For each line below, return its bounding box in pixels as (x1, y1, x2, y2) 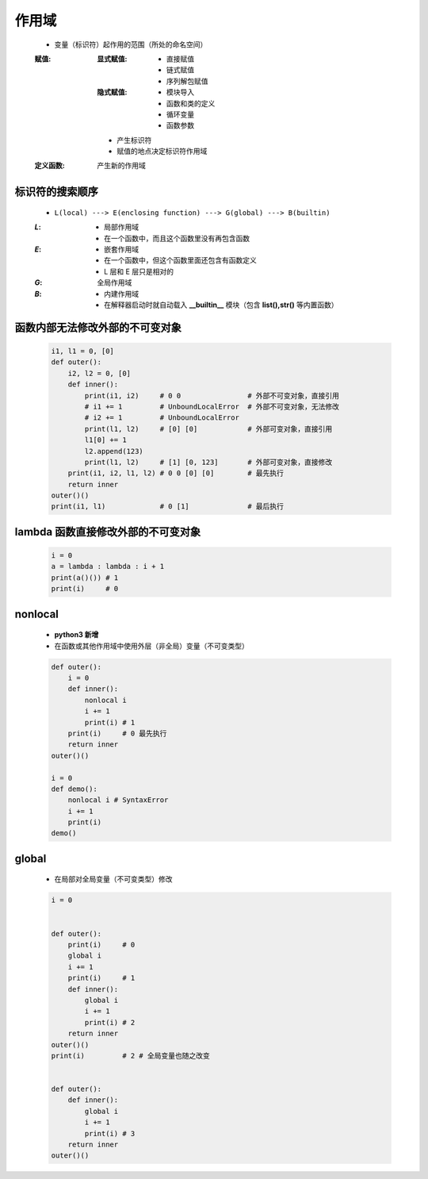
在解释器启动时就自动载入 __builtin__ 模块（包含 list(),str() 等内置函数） (104, 300, 338, 309)
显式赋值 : (97, 54, 128, 63)
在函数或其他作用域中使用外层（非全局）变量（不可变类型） (54, 641, 249, 651)
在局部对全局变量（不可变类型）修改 (54, 874, 173, 884)
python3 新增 (54, 630, 99, 639)
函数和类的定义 (166, 98, 216, 108)
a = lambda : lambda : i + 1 (51, 562, 165, 571)
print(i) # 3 (84, 1129, 136, 1138)
